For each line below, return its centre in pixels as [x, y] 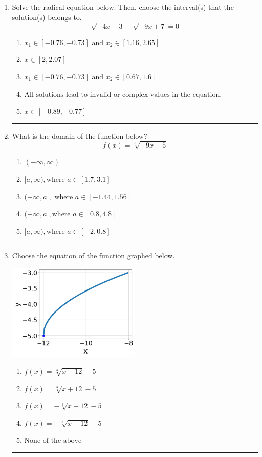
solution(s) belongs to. [47, 17]
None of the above [53, 441]
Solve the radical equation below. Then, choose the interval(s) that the [123, 7]
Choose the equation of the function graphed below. [93, 255]
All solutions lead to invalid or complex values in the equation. [123, 95]
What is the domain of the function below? [80, 136]
